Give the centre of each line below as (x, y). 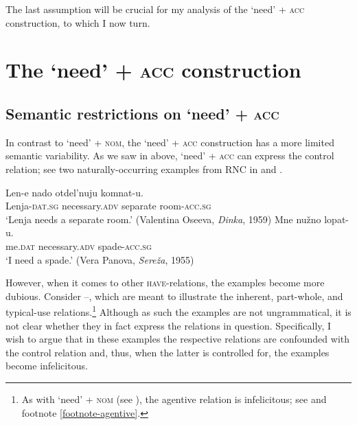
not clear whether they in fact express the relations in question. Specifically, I (169, 325)
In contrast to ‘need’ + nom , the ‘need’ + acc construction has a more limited (170, 142)
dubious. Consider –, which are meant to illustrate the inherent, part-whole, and (174, 296)
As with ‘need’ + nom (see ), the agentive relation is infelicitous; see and (174, 399)
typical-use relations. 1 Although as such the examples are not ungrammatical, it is (178, 311)
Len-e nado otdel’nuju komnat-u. (74, 192)
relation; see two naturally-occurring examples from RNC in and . (144, 169)
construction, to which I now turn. (78, 22)
